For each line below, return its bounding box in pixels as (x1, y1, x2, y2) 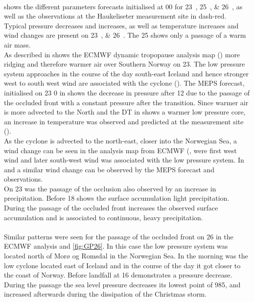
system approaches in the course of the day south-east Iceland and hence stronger (4, 68, 249, 78)
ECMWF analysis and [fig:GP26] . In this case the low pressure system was (4, 241, 228, 251)
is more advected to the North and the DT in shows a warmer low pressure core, (4, 107, 246, 117)
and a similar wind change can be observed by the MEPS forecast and (4, 164, 215, 174)
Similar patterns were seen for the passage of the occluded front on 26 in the (4, 231, 233, 241)
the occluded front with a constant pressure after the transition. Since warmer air (4, 97, 249, 107)
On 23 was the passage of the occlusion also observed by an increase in (4, 183, 216, 193)
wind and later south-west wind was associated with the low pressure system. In (4, 155, 244, 165)
